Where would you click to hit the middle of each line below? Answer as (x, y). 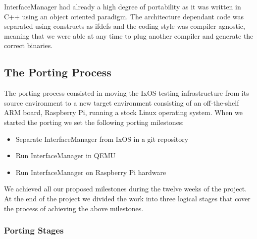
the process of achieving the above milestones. (74, 208)
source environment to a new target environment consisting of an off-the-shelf (122, 102)
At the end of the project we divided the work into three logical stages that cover (127, 198)
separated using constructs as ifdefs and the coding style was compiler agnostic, (125, 26)
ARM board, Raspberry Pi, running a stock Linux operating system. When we (123, 112)
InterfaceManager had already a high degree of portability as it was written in (123, 6)
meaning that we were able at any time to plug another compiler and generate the (129, 35)
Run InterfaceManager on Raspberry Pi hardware (91, 172)
